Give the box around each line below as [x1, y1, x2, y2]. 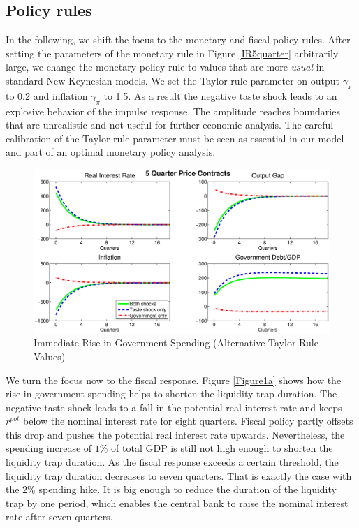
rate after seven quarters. [6, 509, 113, 524]
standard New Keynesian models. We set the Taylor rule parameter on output [6, 73, 340, 87]
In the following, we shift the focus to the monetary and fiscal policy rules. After [6, 32, 351, 47]
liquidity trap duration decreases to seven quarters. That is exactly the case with [6, 468, 352, 483]
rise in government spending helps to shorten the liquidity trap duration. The [6, 386, 337, 401]
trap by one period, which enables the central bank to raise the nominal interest [6, 495, 349, 510]
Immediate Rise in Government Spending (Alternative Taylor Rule [34, 335, 318, 350]
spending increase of [6, 441, 92, 455]
